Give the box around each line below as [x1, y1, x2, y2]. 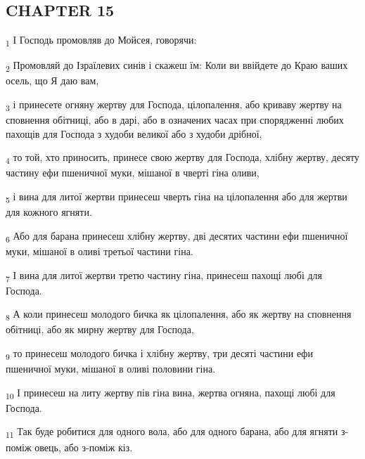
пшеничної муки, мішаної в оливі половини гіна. [6, 361, 216, 376]
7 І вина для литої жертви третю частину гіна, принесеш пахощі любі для [6, 267, 322, 284]
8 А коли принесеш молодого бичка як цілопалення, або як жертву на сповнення [6, 306, 352, 323]
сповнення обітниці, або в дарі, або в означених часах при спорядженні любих [6, 112, 344, 127]
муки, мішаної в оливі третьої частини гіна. [6, 243, 193, 258]
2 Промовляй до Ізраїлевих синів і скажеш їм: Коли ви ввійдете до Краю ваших [6, 58, 348, 75]
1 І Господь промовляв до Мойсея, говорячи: [6, 32, 197, 49]
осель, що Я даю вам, [6, 73, 99, 88]
